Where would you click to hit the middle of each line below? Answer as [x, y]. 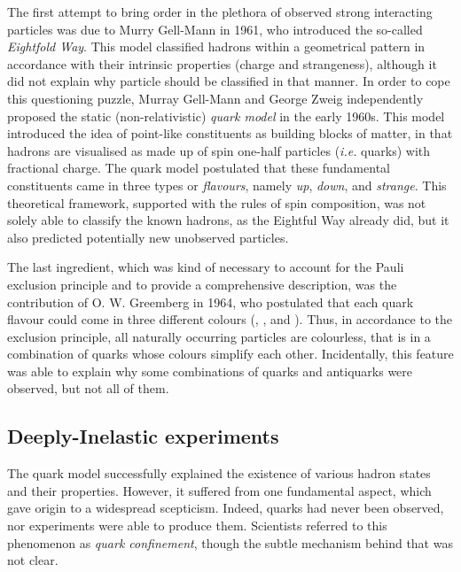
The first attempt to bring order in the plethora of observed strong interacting [220, 12]
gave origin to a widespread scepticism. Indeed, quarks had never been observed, [226, 508]
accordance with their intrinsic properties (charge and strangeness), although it [222, 63]
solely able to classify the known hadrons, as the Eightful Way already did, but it [228, 220]
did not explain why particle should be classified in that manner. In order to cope [229, 81]
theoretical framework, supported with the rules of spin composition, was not [217, 202]
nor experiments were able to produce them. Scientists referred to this [197, 526]
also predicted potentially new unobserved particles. [148, 237]
